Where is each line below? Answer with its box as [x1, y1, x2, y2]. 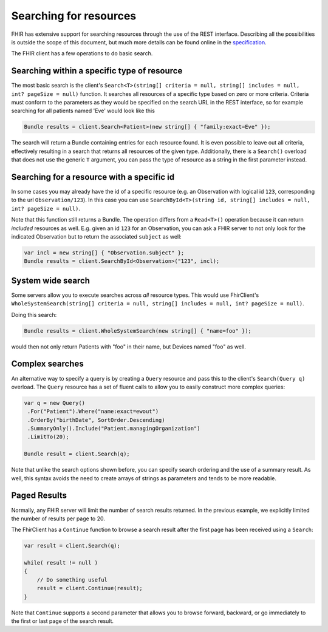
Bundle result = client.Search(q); [24, 450, 130, 458]
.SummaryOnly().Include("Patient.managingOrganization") [27, 425, 200, 432]
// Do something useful [36, 576, 108, 583]
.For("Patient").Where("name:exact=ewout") [27, 408, 159, 415]
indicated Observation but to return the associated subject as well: [11, 233, 182, 240]
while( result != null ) [24, 559, 98, 566]
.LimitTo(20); [27, 433, 69, 440]
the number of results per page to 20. [11, 515, 106, 522]
